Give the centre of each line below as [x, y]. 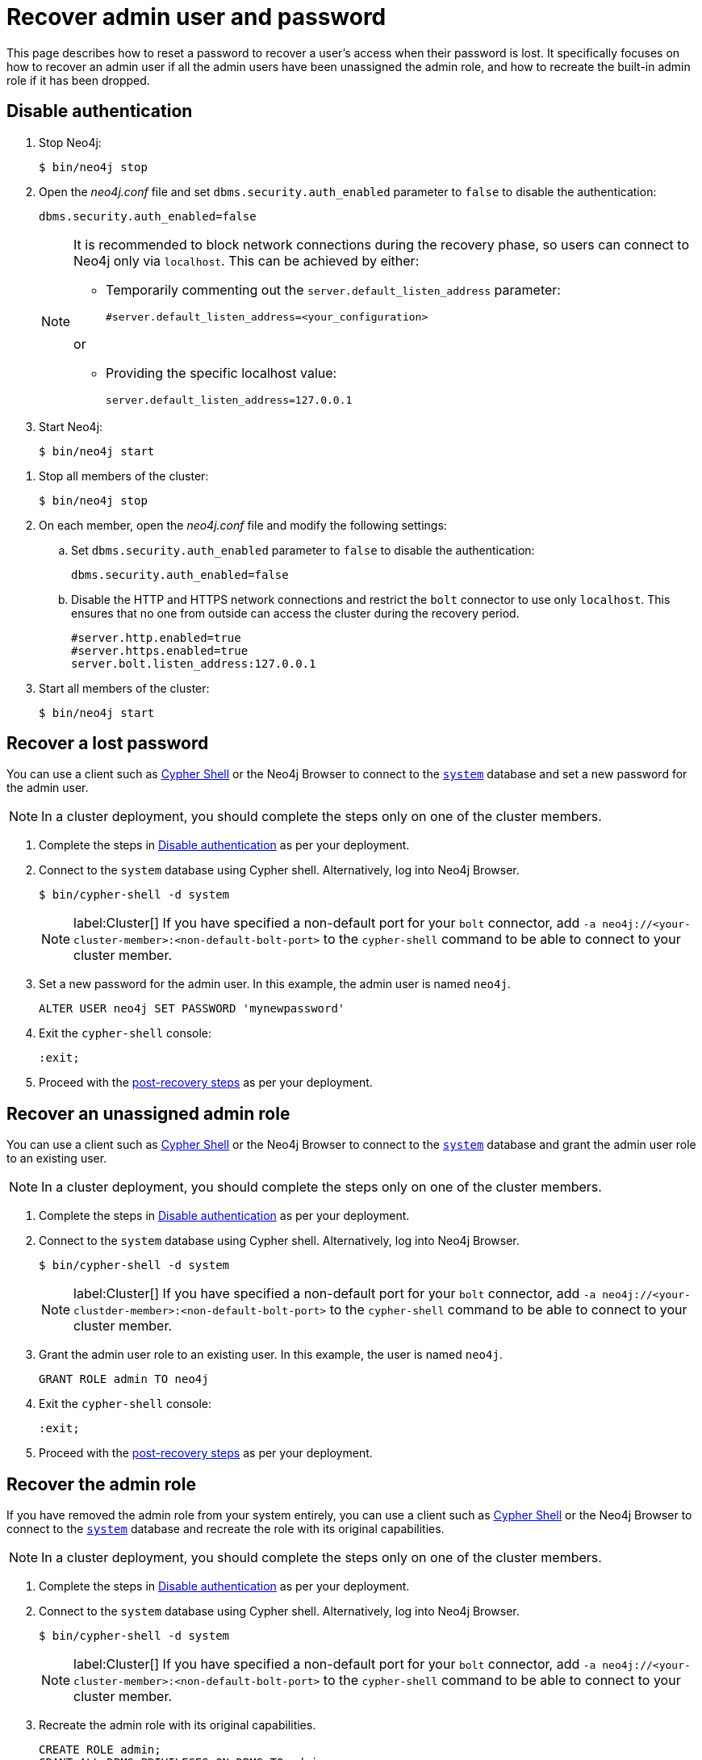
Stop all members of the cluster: [124, 476]
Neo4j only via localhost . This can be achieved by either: [247, 260]
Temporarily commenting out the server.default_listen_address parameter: [333, 289]
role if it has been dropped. [78, 80]
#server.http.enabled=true [156, 637]
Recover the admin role [101, 1484]
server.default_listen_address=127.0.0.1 [229, 400]
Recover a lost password [108, 744]
